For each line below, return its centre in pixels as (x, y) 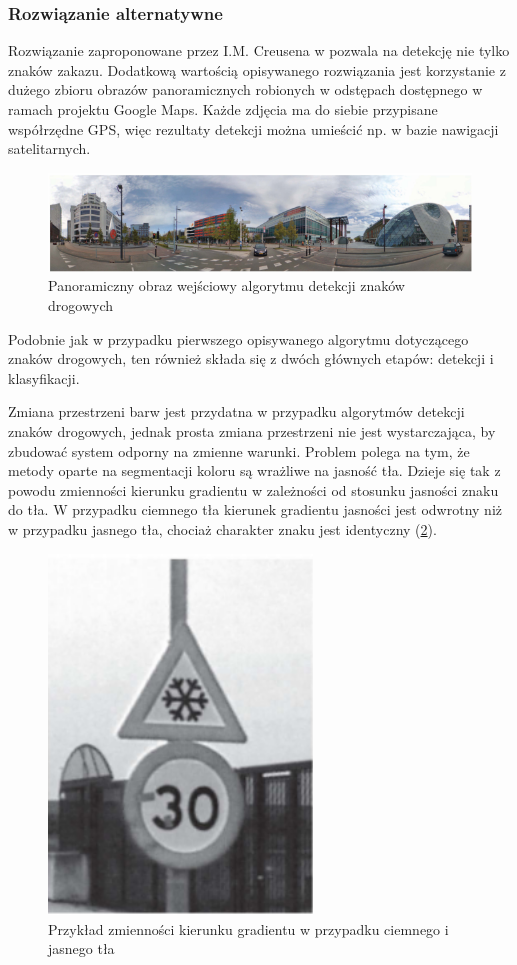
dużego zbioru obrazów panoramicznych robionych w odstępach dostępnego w (245, 89)
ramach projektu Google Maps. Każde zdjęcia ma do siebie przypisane (223, 109)
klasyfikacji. (44, 377)
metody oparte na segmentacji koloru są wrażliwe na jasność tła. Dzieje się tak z (254, 470)
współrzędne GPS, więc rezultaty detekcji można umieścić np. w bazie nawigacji (253, 128)
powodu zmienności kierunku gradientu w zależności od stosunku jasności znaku (253, 489)
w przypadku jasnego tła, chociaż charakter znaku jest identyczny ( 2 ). (222, 528)
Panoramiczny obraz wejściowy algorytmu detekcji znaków (226, 285)
